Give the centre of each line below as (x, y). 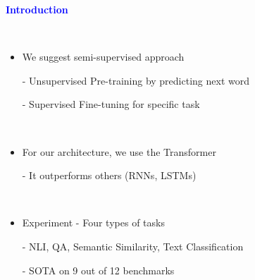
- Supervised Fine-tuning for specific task (111, 104)
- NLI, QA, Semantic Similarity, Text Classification (133, 246)
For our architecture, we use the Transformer (119, 151)
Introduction (37, 9)
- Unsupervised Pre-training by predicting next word (136, 80)
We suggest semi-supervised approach (103, 57)
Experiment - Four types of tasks (93, 223)
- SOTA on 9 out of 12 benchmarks (98, 270)
